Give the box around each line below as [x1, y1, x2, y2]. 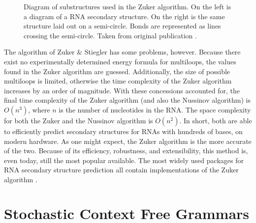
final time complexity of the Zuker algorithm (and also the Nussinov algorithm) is [4, 95, 251, 105]
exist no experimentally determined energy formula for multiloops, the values [4, 56, 236, 66]
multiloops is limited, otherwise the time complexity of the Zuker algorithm [4, 76, 232, 86]
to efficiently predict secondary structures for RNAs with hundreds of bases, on [4, 126, 243, 136]
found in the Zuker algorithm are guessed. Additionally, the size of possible [4, 66, 230, 76]
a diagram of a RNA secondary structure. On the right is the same [24, 11, 225, 21]
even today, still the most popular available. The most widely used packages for [4, 155, 244, 165]
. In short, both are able [179, 115, 252, 125]
